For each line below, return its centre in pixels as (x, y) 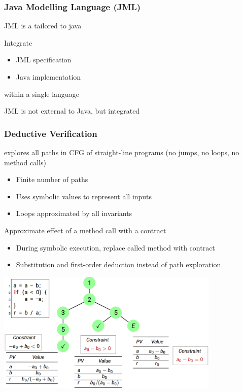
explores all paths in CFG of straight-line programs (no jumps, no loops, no (122, 152)
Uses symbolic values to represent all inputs (84, 196)
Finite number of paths (52, 179)
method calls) (25, 162)
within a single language (42, 94)
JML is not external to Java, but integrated (72, 111)
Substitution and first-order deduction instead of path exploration (118, 264)
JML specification (44, 60)
